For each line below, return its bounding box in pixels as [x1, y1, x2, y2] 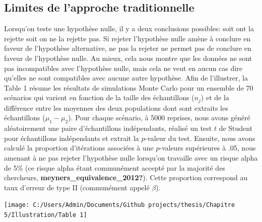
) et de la [201, 92, 229, 103]
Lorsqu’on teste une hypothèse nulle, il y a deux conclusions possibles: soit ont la [4, 23, 254, 34]
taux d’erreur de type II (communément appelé [4, 182, 150, 192]
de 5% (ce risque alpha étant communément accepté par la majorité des [4, 162, 225, 173]
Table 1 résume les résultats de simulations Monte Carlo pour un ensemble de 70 [4, 82, 253, 93]
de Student [219, 123, 253, 133]
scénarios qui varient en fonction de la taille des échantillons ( [4, 92, 194, 103]
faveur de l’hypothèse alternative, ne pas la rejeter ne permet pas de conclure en [4, 43, 251, 53]
